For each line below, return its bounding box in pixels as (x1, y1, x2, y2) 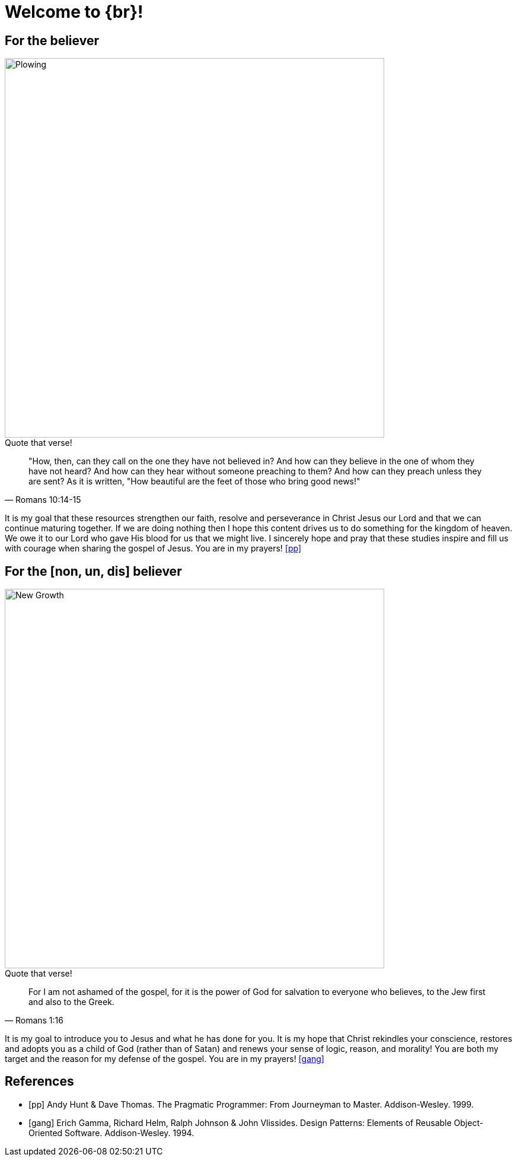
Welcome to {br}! (5, 2, 143, 22)
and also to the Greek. (28, 997, 114, 1007)
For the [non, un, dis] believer (5, 563, 182, 579)
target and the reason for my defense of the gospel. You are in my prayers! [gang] (5, 1054, 324, 1064)
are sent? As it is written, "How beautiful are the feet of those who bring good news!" (28, 476, 360, 487)
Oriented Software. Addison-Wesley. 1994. (28, 1127, 194, 1138)
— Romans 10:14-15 (5, 495, 81, 505)
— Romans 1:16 (5, 1015, 63, 1026)
